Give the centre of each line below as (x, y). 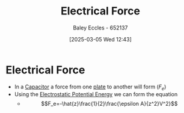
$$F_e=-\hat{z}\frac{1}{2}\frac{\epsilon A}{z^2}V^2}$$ (109, 104)
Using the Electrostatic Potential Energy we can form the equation (96, 94)
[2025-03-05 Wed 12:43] (100, 39)
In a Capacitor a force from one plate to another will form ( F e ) (90, 87)
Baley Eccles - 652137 (100, 28)
